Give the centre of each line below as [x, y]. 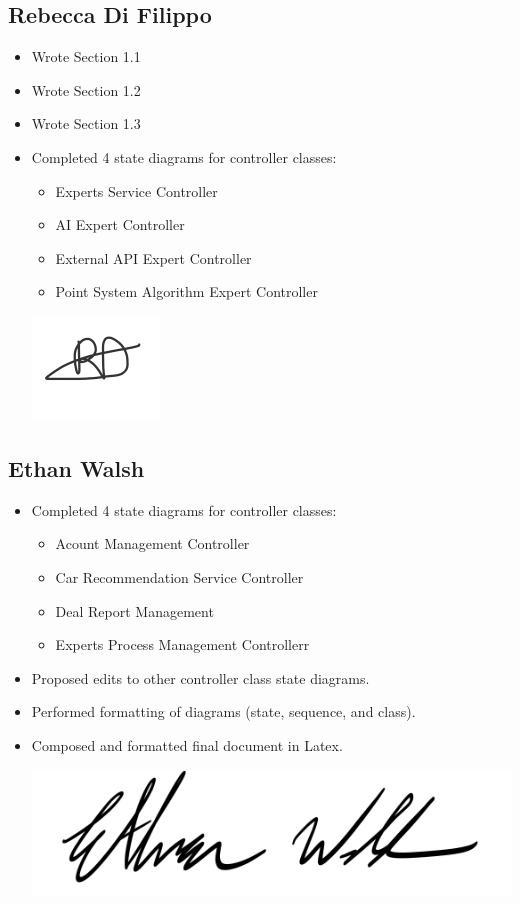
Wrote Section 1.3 [86, 123]
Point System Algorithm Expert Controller [186, 291]
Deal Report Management [134, 610]
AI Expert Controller [120, 224]
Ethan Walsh [76, 467]
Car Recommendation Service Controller [179, 576]
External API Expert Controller [153, 257]
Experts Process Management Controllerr [182, 644]
